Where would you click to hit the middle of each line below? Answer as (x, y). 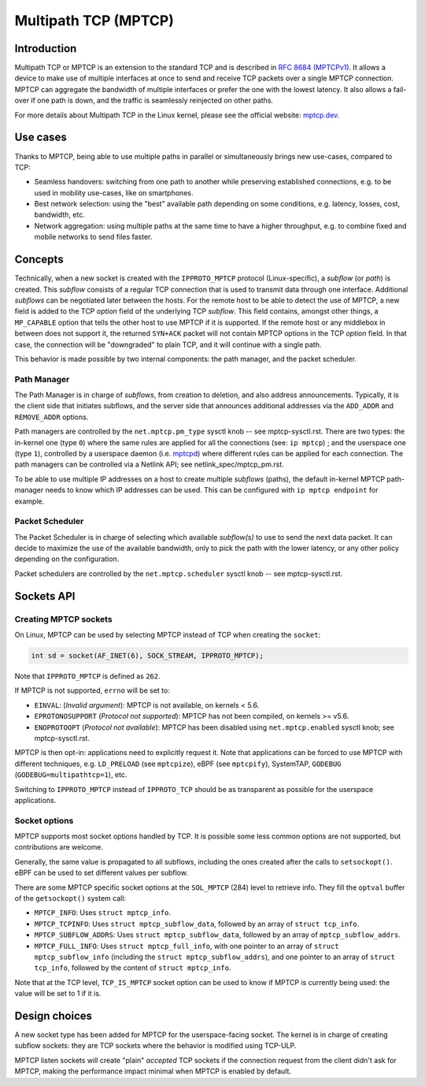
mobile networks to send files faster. (93, 237)
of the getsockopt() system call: (70, 898)
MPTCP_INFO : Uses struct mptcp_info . (102, 913)
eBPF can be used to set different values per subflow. (102, 873)
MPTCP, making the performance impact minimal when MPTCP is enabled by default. (153, 1071)
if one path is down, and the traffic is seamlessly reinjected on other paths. (152, 100)
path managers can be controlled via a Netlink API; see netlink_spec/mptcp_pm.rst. (150, 464)
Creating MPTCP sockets (64, 619)
